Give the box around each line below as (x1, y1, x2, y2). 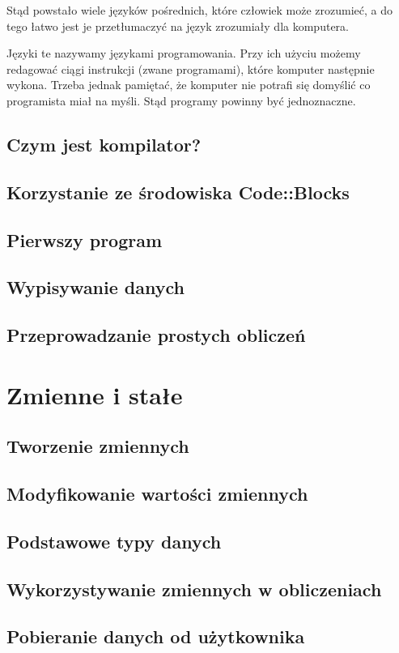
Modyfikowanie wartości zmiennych (6, 481, 308, 506)
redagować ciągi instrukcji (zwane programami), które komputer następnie (6, 60, 375, 77)
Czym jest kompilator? (6, 131, 202, 156)
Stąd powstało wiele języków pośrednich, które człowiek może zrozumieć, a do (6, 2, 393, 18)
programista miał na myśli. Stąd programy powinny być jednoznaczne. (6, 92, 356, 109)
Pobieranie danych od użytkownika (6, 624, 305, 649)
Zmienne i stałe (6, 378, 183, 411)
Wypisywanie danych (6, 275, 185, 300)
